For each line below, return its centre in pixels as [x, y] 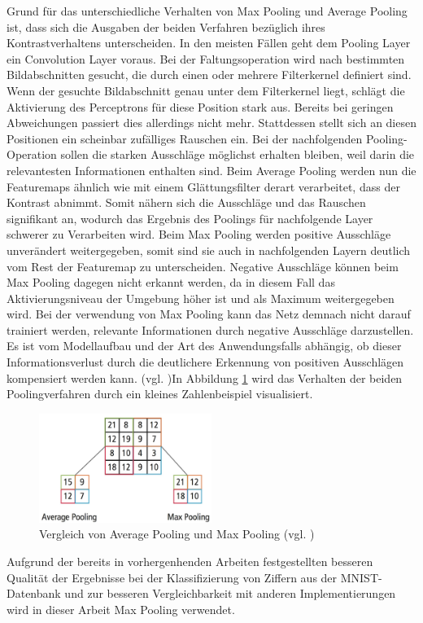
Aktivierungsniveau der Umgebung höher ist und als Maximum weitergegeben [201, 298]
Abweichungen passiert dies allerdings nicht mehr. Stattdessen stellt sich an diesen [211, 123]
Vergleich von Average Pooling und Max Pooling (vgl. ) [177, 534]
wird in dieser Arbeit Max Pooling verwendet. [121, 609]
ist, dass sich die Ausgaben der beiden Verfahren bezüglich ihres [166, 26]
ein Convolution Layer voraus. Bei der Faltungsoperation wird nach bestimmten [206, 58]
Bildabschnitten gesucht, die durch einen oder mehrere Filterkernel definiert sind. [209, 75]
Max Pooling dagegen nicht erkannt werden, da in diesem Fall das [171, 282]
